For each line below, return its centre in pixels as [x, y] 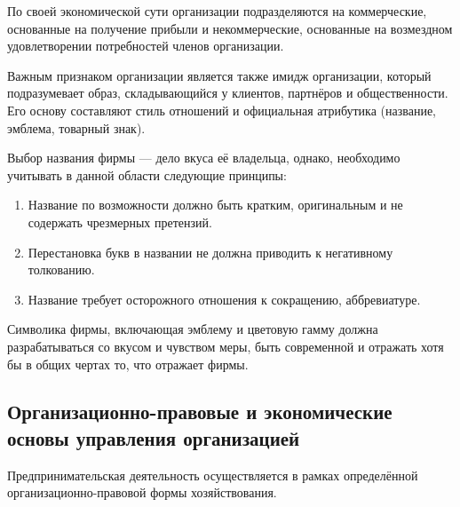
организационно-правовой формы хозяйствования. [142, 492]
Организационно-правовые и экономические [200, 412]
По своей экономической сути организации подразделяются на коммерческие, [217, 11]
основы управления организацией [154, 437]
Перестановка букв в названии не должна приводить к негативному [210, 252]
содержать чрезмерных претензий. [120, 222]
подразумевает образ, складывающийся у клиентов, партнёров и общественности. [228, 93]
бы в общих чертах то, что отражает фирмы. [128, 364]
